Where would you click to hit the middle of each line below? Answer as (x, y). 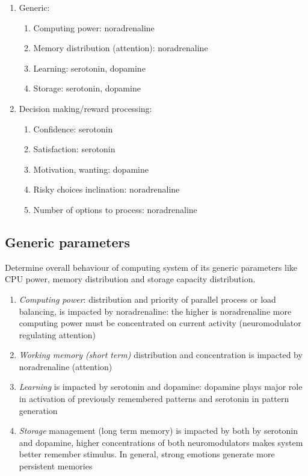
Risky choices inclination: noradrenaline (106, 189)
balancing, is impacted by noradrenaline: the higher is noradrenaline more (155, 311)
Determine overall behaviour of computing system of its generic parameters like (151, 267)
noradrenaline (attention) (66, 366)
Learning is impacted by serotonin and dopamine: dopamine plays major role (161, 387)
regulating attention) (57, 334)
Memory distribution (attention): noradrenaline (121, 48)
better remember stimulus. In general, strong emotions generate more (147, 454)
